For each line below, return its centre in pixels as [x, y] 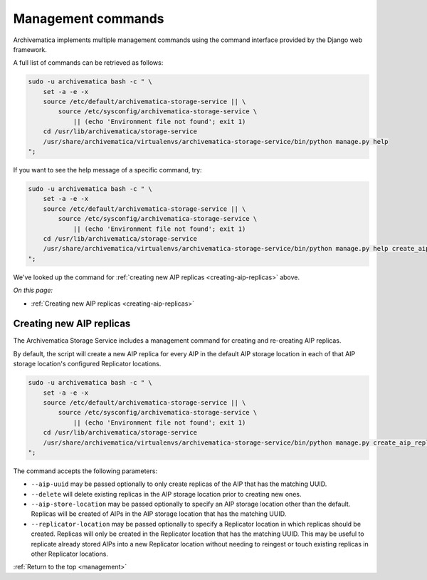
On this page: [33, 290]
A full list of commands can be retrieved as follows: [88, 63]
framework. [30, 49]
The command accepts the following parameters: [85, 471]
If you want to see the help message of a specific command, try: [107, 170]
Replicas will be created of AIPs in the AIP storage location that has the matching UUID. [159, 514]
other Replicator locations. [69, 554]
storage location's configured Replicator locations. [87, 364]
